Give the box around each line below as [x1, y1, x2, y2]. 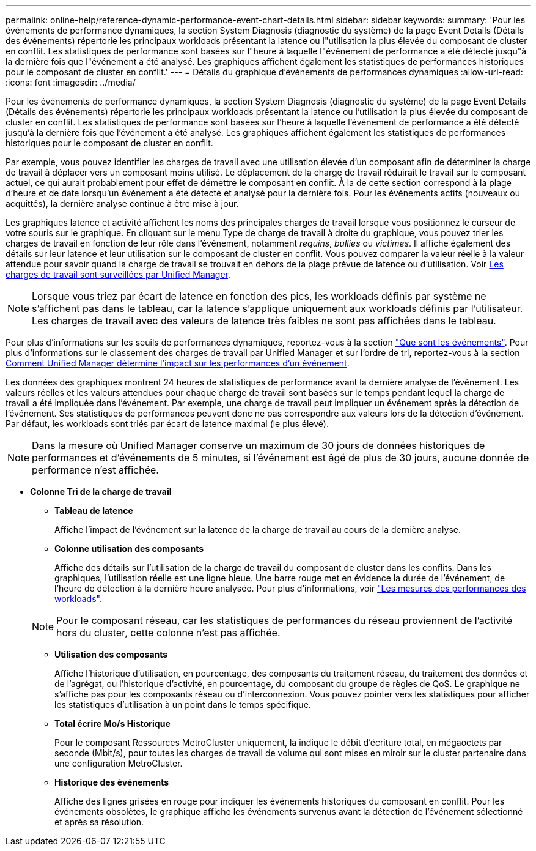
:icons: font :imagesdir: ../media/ [6, 77, 136, 87]
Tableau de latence [54, 505, 133, 516]
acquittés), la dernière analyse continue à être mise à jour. [6, 198, 239, 209]
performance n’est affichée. [32, 464, 159, 476]
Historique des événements [54, 777, 169, 787]
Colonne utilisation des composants [54, 543, 204, 554]
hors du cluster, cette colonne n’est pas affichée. [56, 626, 281, 639]
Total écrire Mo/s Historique [54, 718, 171, 729]
